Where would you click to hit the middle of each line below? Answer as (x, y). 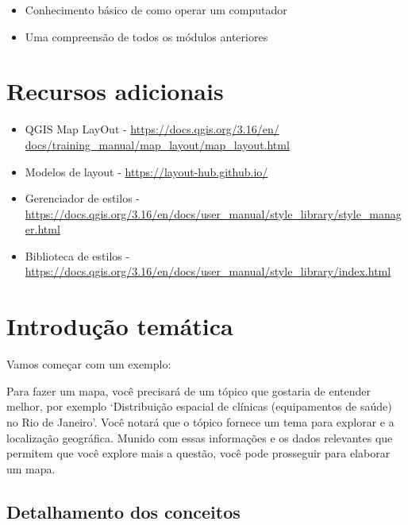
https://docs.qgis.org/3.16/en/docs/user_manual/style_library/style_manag (213, 213)
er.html (42, 229)
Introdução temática (120, 326)
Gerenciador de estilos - (82, 198)
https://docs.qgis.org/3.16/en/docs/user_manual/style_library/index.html (208, 271)
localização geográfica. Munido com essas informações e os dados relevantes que (200, 437)
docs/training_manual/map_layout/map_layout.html (157, 144)
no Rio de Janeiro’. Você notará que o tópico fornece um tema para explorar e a (200, 421)
